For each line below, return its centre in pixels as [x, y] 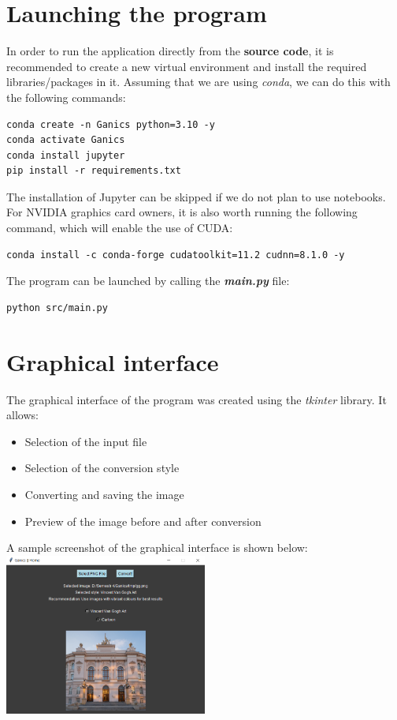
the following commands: [66, 97]
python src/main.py [57, 307]
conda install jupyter [66, 155]
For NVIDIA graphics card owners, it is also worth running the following [182, 212]
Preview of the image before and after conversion [143, 521]
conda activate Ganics [66, 140]
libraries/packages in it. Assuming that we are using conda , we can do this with [198, 82]
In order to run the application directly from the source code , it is [170, 51]
